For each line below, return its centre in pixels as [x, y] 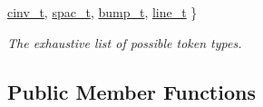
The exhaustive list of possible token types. [125, 42]
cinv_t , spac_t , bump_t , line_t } [102, 12]
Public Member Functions [131, 91]
